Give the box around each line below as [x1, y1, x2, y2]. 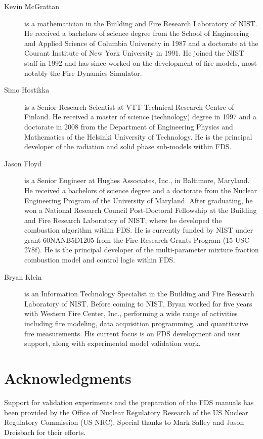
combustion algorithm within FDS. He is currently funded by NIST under [24, 225, 253, 235]
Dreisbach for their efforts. [4, 426, 86, 437]
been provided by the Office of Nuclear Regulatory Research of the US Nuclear [4, 407, 248, 417]
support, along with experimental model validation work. [24, 338, 201, 348]
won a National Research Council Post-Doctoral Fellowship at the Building [24, 205, 257, 215]
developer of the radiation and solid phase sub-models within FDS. [24, 141, 232, 152]
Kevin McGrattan [4, 1, 60, 11]
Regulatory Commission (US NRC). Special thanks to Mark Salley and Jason [4, 417, 244, 427]
